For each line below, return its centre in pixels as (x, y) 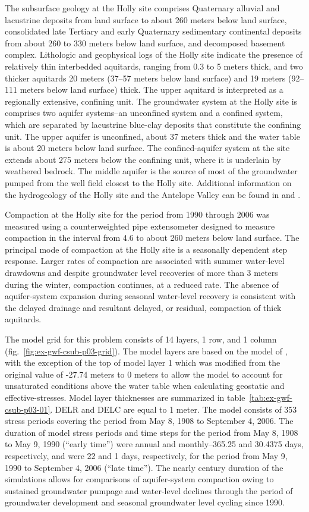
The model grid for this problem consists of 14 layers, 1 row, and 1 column (141, 339)
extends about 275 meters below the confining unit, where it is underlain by (143, 159)
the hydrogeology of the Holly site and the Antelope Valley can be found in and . (153, 194)
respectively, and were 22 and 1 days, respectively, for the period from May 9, (146, 455)
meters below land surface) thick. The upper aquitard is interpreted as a (152, 89)
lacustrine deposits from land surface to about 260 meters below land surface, (146, 19)
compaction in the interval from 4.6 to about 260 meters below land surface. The (152, 238)
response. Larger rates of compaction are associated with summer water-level (145, 261)
